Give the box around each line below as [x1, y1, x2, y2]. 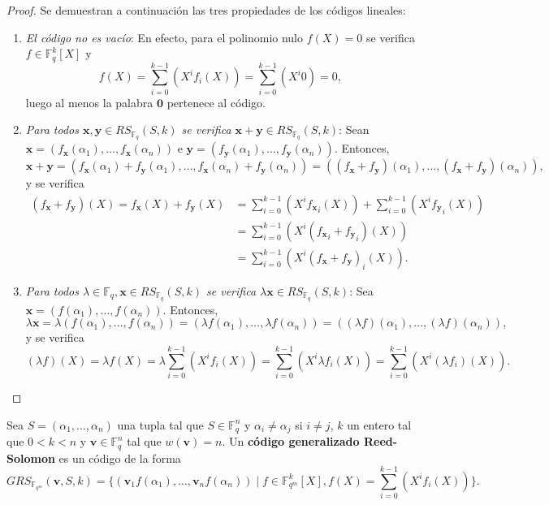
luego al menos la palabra [25, 93, 153, 110]
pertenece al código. [166, 93, 266, 110]
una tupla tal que [117, 416, 204, 433]
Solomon [6, 449, 55, 466]
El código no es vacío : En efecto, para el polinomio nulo [25, 28, 304, 45]
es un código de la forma [58, 449, 181, 466]
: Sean [339, 121, 370, 138]
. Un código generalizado [222, 433, 360, 450]
